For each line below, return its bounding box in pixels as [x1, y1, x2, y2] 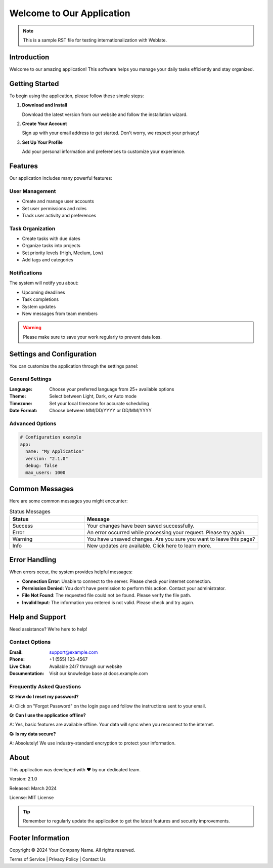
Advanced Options [9, 420, 57, 427]
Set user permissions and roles [22, 205, 87, 211]
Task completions [22, 296, 59, 302]
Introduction [9, 53, 50, 61]
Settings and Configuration [9, 349, 97, 358]
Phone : [9, 656, 25, 662]
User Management [9, 187, 56, 194]
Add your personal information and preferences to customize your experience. [22, 148, 186, 154]
